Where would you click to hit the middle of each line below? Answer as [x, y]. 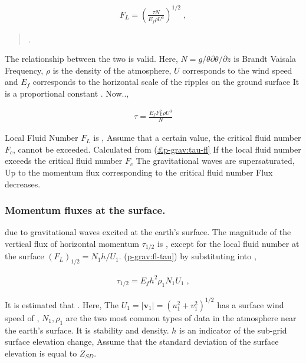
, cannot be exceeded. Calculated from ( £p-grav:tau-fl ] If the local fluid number [157, 149]
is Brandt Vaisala [265, 59]
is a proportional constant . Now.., [67, 93]
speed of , [22, 317]
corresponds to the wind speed [237, 70]
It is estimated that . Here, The [62, 304]
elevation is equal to [41, 353]
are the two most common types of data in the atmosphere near [181, 317]
